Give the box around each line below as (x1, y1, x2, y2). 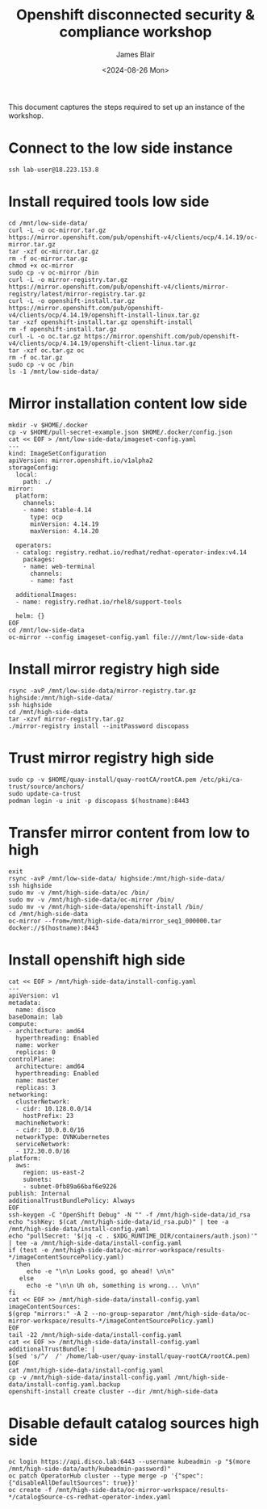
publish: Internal (8, 1189, 70, 1197)
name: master (15, 1076, 60, 1084)
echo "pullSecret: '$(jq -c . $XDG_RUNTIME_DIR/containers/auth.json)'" (8, 1232, 258, 1240)
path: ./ (23, 477, 52, 485)
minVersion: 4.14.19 (29, 519, 99, 528)
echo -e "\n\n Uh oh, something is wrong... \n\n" (26, 1281, 200, 1289)
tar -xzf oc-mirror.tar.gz (8, 247, 99, 255)
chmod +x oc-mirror (8, 261, 74, 270)
